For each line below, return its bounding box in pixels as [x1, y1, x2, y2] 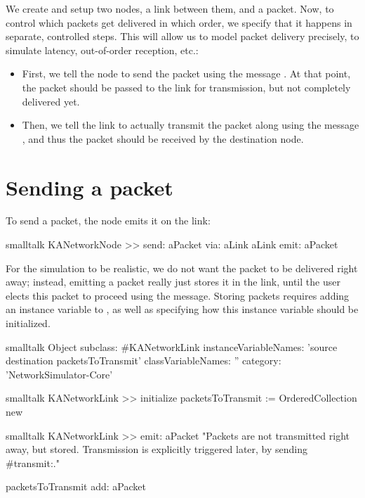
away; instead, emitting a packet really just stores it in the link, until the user [6, 274, 340, 289]
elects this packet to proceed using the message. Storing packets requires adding [6, 288, 350, 302]
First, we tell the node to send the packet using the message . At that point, [22, 66, 351, 81]
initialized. [6, 316, 51, 331]
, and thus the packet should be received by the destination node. [22, 131, 304, 146]
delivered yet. [22, 94, 80, 108]
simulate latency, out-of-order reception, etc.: [6, 42, 199, 57]
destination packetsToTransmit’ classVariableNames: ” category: [6, 353, 281, 368]
